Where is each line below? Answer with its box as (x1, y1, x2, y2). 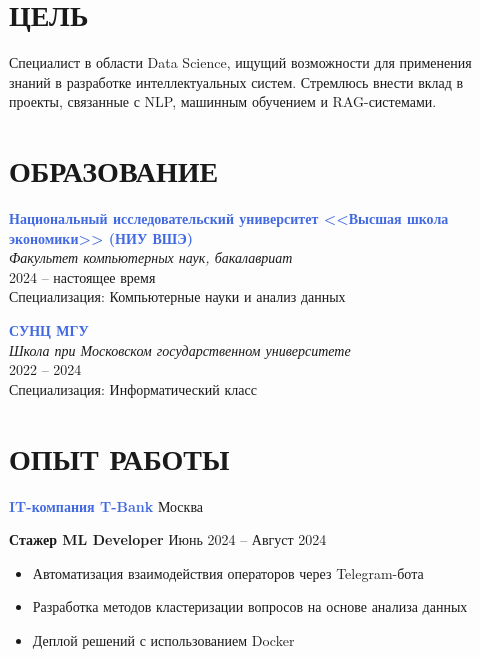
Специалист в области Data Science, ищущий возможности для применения (9, 52, 472, 73)
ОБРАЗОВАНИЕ (9, 150, 219, 191)
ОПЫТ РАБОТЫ (9, 437, 230, 478)
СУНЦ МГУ (9, 320, 89, 340)
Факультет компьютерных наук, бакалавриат (9, 247, 293, 268)
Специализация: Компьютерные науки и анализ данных (9, 286, 346, 307)
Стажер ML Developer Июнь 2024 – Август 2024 (9, 529, 327, 550)
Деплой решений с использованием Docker (32, 629, 295, 650)
